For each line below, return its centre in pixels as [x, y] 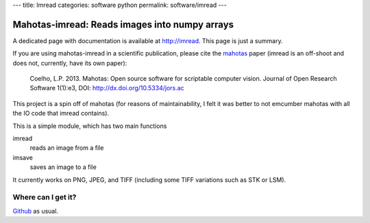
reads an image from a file [67, 148]
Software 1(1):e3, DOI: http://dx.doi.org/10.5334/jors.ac [107, 88]
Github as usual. [35, 211]
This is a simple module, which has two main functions [90, 126]
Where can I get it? [45, 197]
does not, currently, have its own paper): [70, 63]
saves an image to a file [63, 167]
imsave [23, 157]
